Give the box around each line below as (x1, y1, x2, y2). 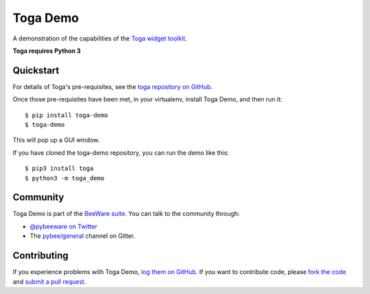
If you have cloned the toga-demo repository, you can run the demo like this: (12, 148, 230, 157)
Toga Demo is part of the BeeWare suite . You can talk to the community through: (12, 210, 240, 218)
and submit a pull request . (12, 278, 86, 286)
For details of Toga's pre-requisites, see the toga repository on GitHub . (12, 82, 213, 90)
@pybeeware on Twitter (29, 222, 97, 230)
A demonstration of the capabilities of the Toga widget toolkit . (12, 34, 188, 42)
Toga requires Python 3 (12, 47, 82, 55)
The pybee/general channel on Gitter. (29, 232, 136, 240)
